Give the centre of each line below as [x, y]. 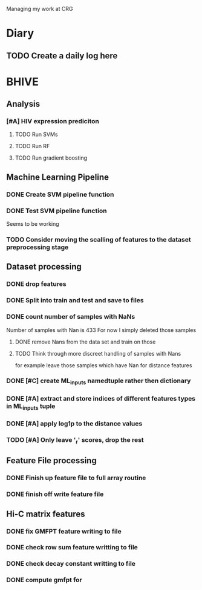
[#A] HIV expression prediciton [53, 121]
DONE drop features [36, 284]
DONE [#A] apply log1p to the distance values [74, 423]
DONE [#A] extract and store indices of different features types [101, 398]
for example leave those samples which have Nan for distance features [103, 365]
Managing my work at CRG [40, 9]
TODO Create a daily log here [62, 56]
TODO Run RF [32, 146]
